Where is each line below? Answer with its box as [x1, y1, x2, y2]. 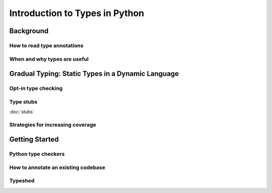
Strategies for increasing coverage [9, 121, 97, 128]
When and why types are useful [9, 55, 89, 62]
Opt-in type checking [9, 85, 63, 92]
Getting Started [9, 135, 59, 144]
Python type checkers [9, 151, 65, 158]
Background [9, 27, 49, 35]
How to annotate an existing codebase [9, 164, 105, 171]
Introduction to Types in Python [9, 8, 145, 19]
